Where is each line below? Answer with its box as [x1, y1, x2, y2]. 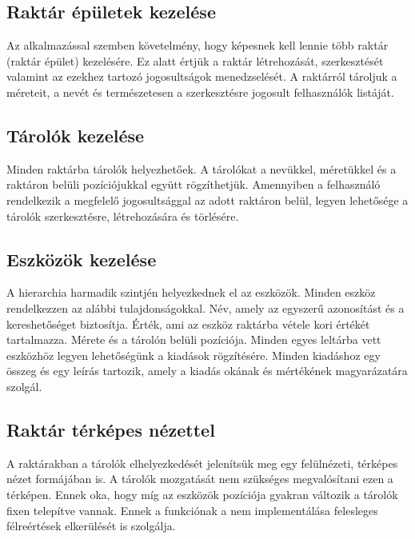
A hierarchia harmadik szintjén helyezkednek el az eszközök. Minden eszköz [6, 284, 376, 301]
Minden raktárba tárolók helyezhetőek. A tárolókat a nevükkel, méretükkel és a [6, 160, 397, 177]
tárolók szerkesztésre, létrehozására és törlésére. [6, 207, 239, 224]
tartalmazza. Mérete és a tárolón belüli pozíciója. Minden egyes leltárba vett [6, 331, 381, 348]
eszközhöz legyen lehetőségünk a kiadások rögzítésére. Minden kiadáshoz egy [6, 346, 381, 363]
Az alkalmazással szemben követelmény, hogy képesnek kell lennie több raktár [6, 37, 389, 54]
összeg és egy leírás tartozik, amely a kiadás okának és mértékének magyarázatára [6, 362, 408, 379]
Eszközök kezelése [6, 246, 157, 271]
